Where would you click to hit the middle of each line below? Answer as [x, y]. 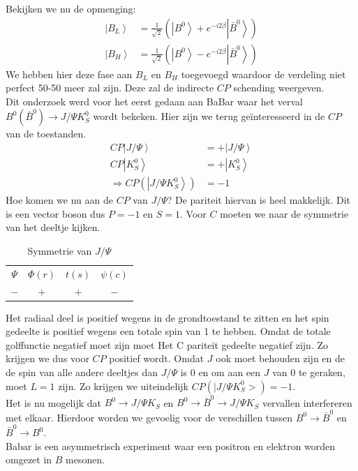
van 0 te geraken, [309, 372]
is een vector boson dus [55, 213]
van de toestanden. [46, 134]
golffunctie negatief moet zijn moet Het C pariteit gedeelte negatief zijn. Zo [167, 344]
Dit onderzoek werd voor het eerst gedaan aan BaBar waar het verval [154, 101]
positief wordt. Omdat [157, 358]
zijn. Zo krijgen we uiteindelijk [123, 386]
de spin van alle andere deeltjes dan [82, 372]
